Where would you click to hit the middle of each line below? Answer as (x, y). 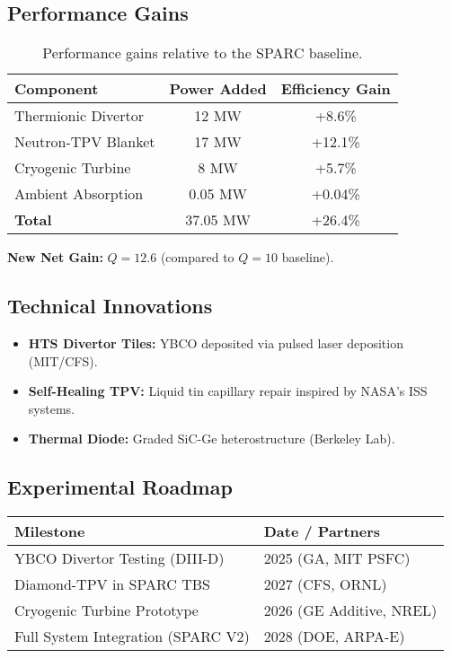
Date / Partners (322, 531)
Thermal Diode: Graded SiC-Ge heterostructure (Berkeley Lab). (212, 439)
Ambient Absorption (79, 194)
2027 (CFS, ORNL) (325, 584)
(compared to (197, 257)
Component (57, 89)
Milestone (50, 531)
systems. (51, 408)
